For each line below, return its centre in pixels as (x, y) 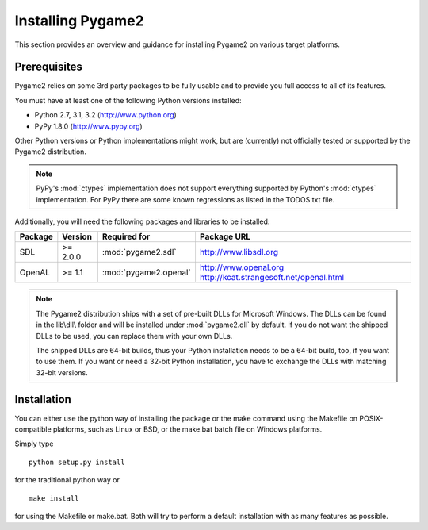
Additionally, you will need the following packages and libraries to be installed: (142, 221)
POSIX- (371, 418)
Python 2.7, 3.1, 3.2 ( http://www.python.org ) (106, 115)
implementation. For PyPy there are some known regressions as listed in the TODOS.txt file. (185, 199)
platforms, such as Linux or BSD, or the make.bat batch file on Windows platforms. (187, 429)
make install (54, 498)
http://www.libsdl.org (239, 252)
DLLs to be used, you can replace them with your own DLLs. (134, 336)
